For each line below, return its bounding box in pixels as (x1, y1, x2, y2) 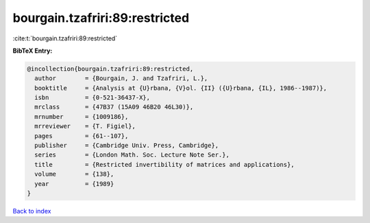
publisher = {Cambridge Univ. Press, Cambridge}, (34, 142, 219, 150)
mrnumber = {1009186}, (34, 113, 129, 120)
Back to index (12, 207, 51, 215)
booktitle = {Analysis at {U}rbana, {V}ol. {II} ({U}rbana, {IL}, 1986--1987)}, (34, 84, 328, 92)
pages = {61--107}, (34, 132, 129, 140)
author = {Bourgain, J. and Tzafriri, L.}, (34, 75, 208, 82)
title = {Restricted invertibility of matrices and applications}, (34, 161, 295, 168)
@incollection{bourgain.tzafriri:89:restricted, (27, 65, 194, 73)
